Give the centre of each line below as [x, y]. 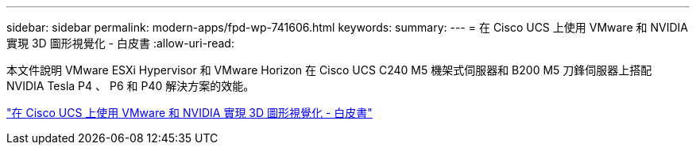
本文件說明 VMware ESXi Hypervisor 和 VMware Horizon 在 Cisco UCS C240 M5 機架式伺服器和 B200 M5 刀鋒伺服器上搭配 [329, 70]
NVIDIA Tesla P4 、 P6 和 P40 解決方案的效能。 [131, 86]
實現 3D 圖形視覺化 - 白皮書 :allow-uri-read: [120, 43]
